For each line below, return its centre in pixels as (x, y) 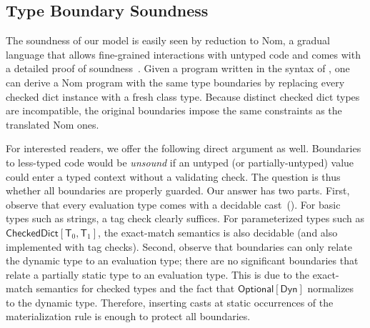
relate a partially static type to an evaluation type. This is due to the (157, 274)
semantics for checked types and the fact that (135, 288)
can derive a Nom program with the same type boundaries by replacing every (175, 82)
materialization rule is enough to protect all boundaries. (128, 316)
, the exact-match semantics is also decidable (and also (218, 232)
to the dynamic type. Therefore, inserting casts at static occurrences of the (170, 302)
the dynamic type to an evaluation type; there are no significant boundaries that (182, 260)
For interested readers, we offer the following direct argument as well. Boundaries (184, 148)
